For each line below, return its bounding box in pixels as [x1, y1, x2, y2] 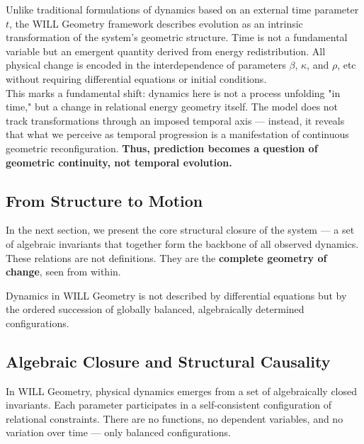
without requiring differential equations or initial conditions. [6, 71, 267, 86]
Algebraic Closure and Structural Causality [6, 350, 331, 372]
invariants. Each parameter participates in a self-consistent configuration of [6, 397, 332, 412]
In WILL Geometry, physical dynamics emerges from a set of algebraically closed [6, 383, 358, 398]
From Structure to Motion [6, 189, 203, 211]
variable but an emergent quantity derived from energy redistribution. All [6, 43, 326, 58]
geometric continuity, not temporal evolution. [6, 154, 232, 169]
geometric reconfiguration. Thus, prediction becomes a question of [6, 140, 318, 155]
